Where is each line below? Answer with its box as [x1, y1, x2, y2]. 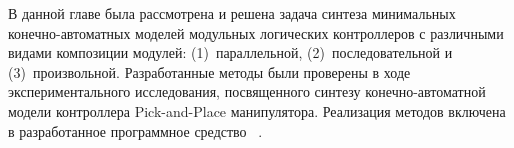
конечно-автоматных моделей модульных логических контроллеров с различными [8, 22, 504, 43]
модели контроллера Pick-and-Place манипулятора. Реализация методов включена [8, 100, 506, 121]
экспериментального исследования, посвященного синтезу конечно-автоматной [8, 81, 486, 102]
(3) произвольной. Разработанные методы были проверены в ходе [8, 61, 411, 82]
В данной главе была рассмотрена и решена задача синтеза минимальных [8, 3, 456, 23]
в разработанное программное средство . [8, 120, 263, 141]
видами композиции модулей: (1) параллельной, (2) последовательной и [8, 42, 453, 63]
